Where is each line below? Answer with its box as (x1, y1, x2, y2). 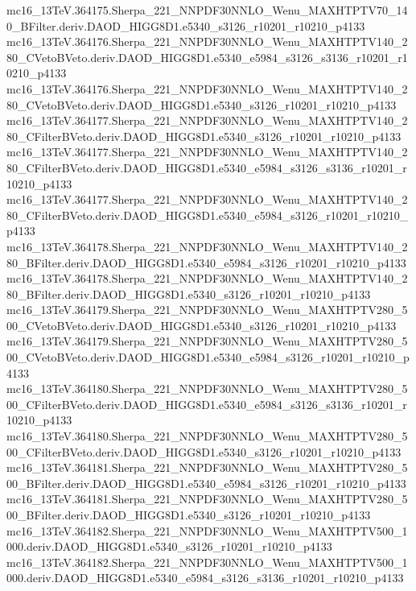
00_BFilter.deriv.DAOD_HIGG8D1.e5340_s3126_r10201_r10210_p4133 (6, 506, 371, 523)
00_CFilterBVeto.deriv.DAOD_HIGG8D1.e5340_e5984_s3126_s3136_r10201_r (6, 395, 407, 412)
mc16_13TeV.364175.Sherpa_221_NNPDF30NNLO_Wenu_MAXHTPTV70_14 (6, 2, 408, 18)
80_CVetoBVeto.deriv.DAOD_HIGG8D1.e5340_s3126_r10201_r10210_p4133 (6, 96, 397, 113)
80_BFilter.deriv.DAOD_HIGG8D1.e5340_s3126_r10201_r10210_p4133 (6, 285, 371, 302)
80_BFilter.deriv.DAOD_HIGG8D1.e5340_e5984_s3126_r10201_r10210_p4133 (6, 254, 406, 271)
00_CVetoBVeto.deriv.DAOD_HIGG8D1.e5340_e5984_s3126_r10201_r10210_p (6, 349, 410, 366)
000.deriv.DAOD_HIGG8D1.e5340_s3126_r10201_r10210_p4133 (6, 538, 332, 555)
